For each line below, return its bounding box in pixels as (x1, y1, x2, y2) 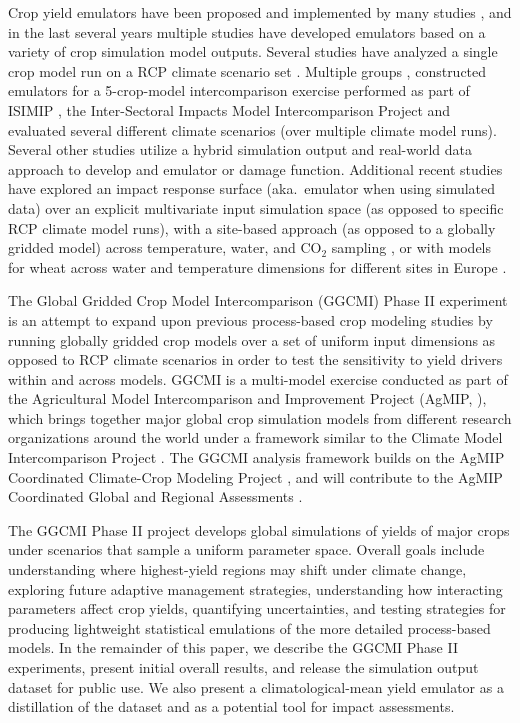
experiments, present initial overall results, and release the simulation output (8, 657, 479, 677)
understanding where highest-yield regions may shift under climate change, (8, 559, 467, 580)
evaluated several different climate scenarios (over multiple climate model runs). (8, 119, 497, 140)
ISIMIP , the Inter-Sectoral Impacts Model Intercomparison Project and (8, 99, 451, 120)
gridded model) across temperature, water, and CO (8, 237, 322, 258)
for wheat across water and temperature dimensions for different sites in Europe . (8, 256, 507, 277)
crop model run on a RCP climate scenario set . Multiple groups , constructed (8, 60, 487, 81)
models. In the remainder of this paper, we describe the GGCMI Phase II (8, 637, 459, 658)
